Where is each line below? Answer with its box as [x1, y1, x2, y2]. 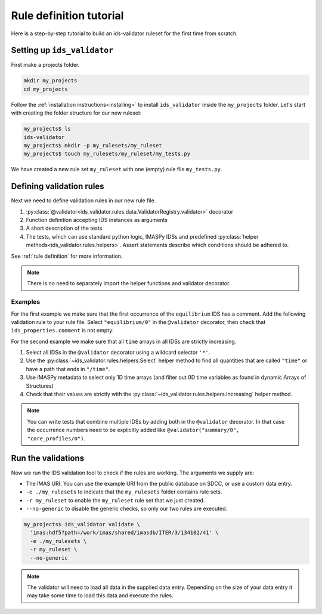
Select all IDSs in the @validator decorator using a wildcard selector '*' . [26, 349, 210, 356]
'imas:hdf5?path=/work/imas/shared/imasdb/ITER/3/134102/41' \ [30, 529, 219, 536]
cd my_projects [23, 85, 68, 92]
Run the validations [11, 453, 85, 464]
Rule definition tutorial [11, 9, 124, 22]
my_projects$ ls [23, 125, 72, 132]
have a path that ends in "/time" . [26, 365, 110, 372]
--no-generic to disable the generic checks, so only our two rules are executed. [26, 505, 228, 513]
